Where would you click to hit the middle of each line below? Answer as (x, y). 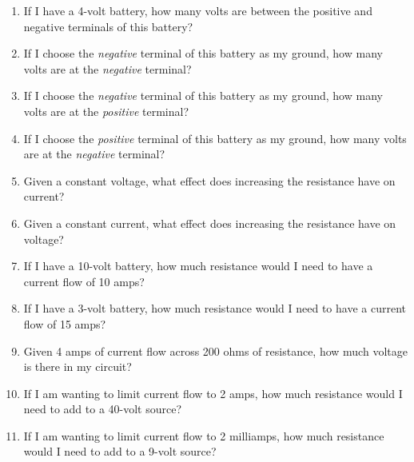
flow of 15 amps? (65, 323)
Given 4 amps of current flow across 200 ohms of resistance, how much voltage (215, 350)
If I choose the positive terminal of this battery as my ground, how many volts (215, 138)
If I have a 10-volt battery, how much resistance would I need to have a (198, 266)
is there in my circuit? (78, 366)
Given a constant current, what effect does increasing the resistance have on (210, 223)
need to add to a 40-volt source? (103, 409)
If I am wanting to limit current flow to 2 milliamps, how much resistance (204, 435)
